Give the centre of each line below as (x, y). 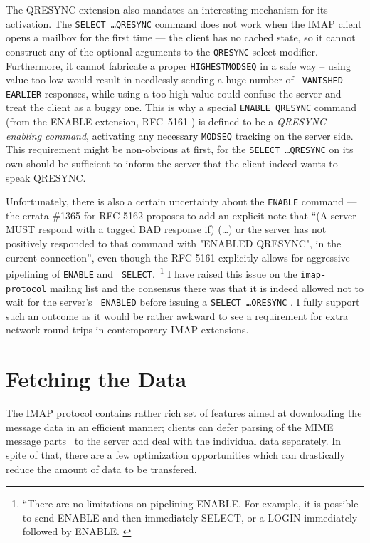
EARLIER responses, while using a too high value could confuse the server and (174, 93)
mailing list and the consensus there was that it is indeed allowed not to (207, 288)
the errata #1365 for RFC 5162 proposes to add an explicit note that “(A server (181, 215)
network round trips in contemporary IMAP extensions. (127, 330)
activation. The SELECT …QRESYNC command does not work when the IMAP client (184, 23)
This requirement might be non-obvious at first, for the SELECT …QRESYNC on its (180, 149)
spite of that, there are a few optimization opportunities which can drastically (175, 454)
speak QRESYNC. (46, 177)
